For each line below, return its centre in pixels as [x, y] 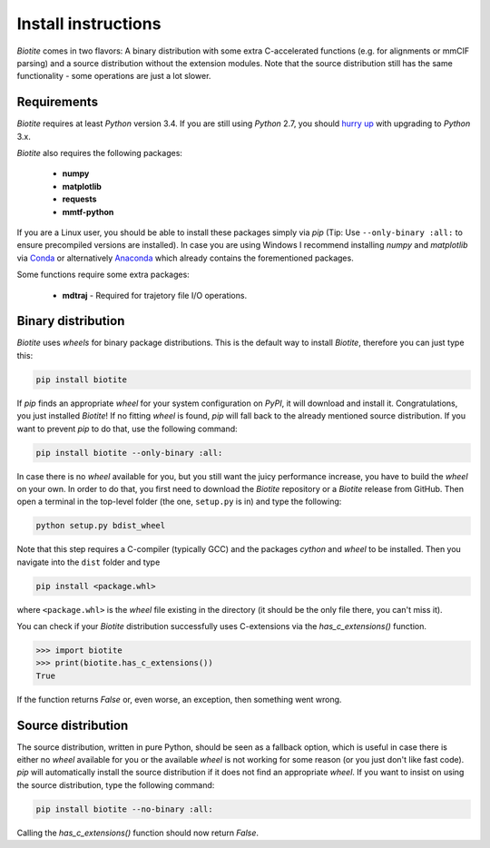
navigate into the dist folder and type [88, 562]
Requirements [58, 102]
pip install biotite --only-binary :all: [129, 453]
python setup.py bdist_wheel [101, 526]
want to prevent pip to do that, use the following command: [127, 429]
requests [79, 199]
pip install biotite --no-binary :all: [124, 809]
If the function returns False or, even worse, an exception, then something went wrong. [179, 699]
